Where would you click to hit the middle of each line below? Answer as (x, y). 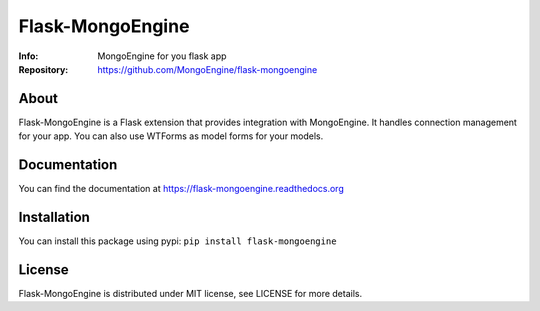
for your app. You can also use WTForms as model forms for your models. (171, 136)
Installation (54, 216)
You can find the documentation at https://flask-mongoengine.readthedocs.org (181, 189)
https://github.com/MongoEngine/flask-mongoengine (207, 69)
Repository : (43, 69)
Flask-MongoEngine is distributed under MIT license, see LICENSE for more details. (190, 293)
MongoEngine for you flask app (162, 56)
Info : (28, 56)
